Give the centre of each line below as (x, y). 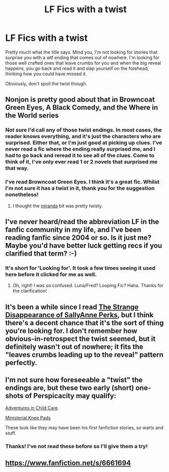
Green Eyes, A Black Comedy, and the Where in (82, 108)
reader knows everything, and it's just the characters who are (83, 136)
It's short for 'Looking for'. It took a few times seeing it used (80, 268)
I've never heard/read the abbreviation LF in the (82, 222)
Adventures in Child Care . (32, 408)
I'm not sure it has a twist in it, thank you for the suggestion (80, 188)
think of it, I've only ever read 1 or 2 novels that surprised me (81, 162)
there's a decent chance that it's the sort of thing (84, 323)
